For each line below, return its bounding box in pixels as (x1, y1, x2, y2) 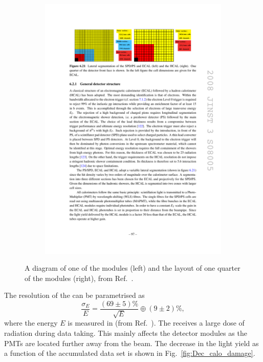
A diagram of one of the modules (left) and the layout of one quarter (25, 263, 240, 273)
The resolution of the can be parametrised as (4, 290, 145, 300)
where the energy (4, 317, 58, 328)
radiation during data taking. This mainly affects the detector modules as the (4, 327, 247, 338)
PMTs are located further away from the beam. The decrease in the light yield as (4, 337, 259, 348)
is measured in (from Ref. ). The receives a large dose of (68, 317, 245, 328)
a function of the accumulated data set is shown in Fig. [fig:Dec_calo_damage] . (4, 348, 255, 358)
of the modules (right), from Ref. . (25, 272, 134, 283)
